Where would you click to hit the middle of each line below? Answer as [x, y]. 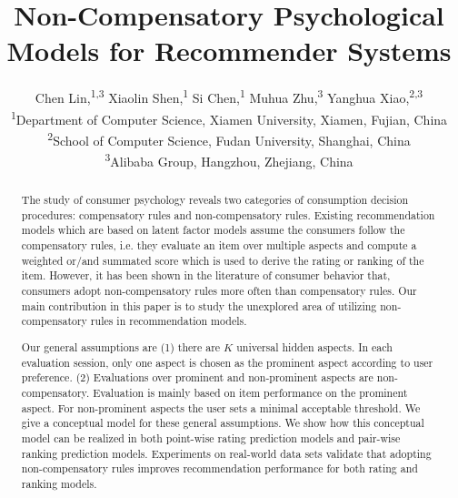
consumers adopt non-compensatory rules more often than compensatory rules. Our [219, 291]
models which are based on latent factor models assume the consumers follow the [213, 230]
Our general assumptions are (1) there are [121, 346]
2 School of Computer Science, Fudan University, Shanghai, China [229, 138]
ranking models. [59, 483]
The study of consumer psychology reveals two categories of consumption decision [215, 200]
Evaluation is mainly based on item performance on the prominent [250, 392]
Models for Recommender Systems [229, 51]
